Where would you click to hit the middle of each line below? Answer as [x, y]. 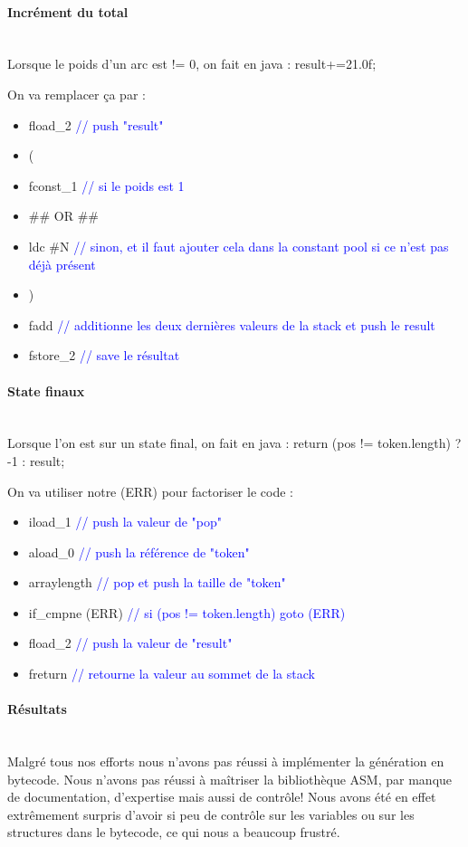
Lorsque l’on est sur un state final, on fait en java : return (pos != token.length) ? [234, 443]
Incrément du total [68, 11]
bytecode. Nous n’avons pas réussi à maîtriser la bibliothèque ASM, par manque [230, 779]
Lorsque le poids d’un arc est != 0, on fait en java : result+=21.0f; [192, 64]
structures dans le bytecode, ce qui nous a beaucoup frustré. [174, 832]
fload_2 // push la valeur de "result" [130, 643]
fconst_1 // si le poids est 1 [106, 185]
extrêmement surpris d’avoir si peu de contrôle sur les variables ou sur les [211, 814]
